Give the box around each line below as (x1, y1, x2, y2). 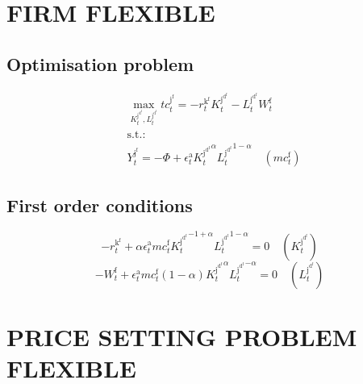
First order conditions (6, 192, 193, 217)
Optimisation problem (6, 51, 194, 76)
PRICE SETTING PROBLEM (6, 319, 357, 353)
